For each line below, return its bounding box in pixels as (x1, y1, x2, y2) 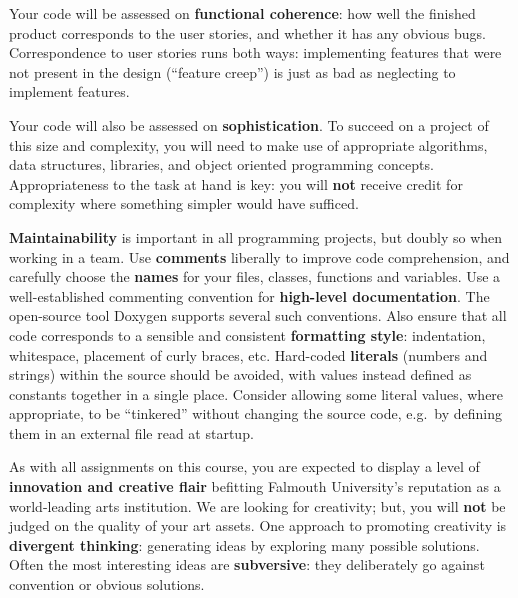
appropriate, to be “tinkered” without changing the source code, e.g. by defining (9, 403, 502, 424)
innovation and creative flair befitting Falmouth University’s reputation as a (9, 476, 501, 497)
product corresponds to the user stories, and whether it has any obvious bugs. (9, 22, 486, 43)
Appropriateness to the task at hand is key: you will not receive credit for (9, 173, 463, 194)
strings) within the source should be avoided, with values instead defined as (9, 364, 472, 385)
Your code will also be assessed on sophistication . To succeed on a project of (9, 114, 489, 135)
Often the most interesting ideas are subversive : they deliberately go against (9, 554, 485, 575)
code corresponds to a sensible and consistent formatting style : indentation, (9, 324, 486, 345)
